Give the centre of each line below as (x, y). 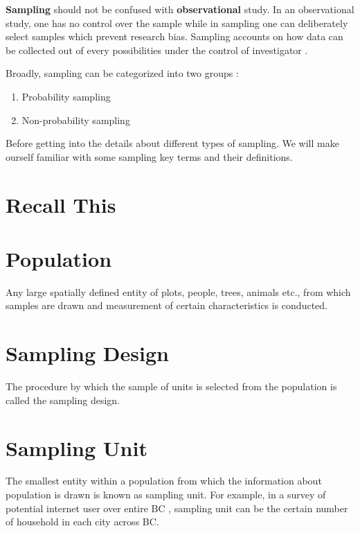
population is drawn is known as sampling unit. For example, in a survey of (166, 495)
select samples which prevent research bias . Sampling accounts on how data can (174, 36)
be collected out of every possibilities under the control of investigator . (157, 50)
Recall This (61, 204)
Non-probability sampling (76, 120)
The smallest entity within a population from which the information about (164, 481)
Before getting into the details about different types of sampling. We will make (172, 143)
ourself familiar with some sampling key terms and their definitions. (149, 156)
